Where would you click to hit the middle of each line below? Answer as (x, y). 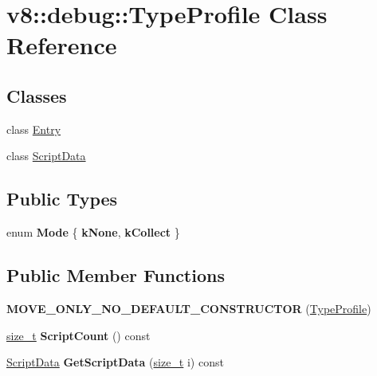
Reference (62, 45)
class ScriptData (46, 156)
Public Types (62, 199)
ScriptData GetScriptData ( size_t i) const (115, 362)
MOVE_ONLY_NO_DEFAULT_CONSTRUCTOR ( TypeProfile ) (189, 308)
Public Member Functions (116, 275)
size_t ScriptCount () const (79, 335)
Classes (37, 95)
